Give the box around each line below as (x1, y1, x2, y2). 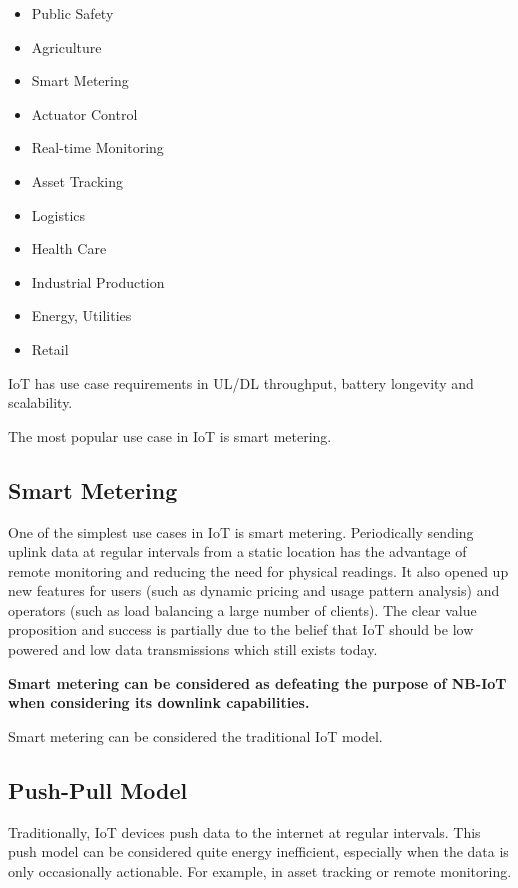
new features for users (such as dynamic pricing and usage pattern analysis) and (8, 580, 500, 601)
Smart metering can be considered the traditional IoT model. (8, 725, 383, 746)
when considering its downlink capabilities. (8, 692, 310, 713)
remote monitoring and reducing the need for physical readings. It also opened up (8, 560, 509, 581)
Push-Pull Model (8, 774, 188, 805)
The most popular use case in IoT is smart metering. (8, 425, 332, 446)
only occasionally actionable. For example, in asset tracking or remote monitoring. (8, 860, 512, 881)
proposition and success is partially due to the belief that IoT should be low (8, 619, 474, 640)
